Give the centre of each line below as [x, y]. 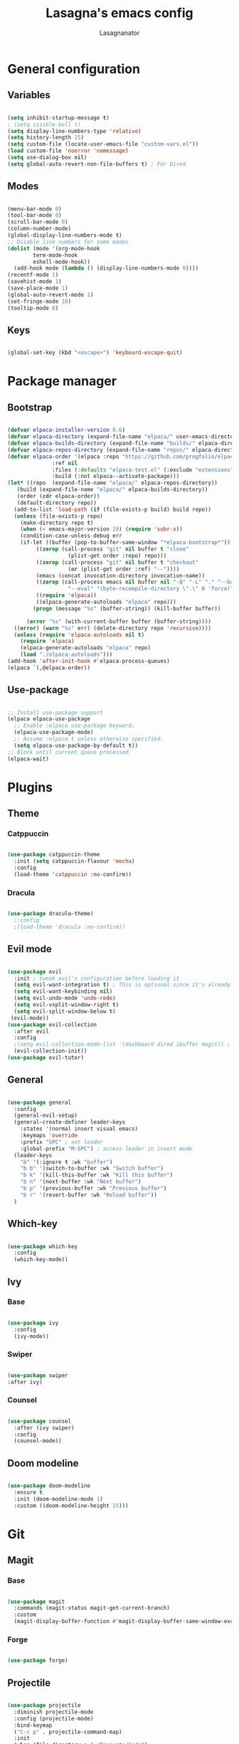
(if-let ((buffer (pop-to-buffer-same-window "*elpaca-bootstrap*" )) [126, 543]
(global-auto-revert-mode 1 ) [51, 294]
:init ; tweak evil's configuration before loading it [97, 978]
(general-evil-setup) [46, 1116]
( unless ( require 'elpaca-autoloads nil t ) [79, 634]
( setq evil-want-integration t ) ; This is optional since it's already [122, 985]
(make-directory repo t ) [57, 523]
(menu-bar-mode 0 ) [34, 209]
